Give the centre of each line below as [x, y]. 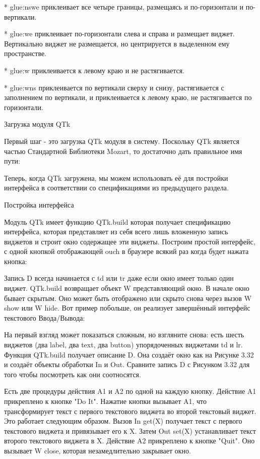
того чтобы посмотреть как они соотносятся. [73, 374]
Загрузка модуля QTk [37, 124]
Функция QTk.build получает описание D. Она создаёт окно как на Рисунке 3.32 [129, 354]
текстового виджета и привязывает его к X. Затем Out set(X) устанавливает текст [130, 430]
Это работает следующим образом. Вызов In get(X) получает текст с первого [123, 421]
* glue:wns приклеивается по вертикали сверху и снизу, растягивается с [114, 87]
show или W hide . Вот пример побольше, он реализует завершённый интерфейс [127, 308]
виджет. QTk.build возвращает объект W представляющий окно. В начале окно [127, 288]
